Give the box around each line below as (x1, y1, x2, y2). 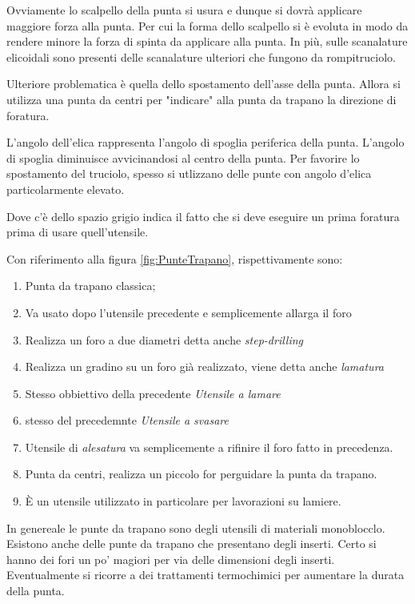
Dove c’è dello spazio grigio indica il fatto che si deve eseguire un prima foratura (6, 207, 400, 224)
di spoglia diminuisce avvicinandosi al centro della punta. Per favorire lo (6, 149, 360, 166)
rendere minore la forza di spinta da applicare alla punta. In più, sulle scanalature (6, 33, 408, 50)
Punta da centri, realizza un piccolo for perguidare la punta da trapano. (25, 465, 377, 482)
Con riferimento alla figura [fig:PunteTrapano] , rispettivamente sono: (6, 250, 343, 267)
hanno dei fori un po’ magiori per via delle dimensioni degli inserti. (6, 550, 335, 567)
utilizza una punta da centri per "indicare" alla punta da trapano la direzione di (6, 91, 397, 107)
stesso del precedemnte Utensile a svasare (25, 412, 229, 429)
